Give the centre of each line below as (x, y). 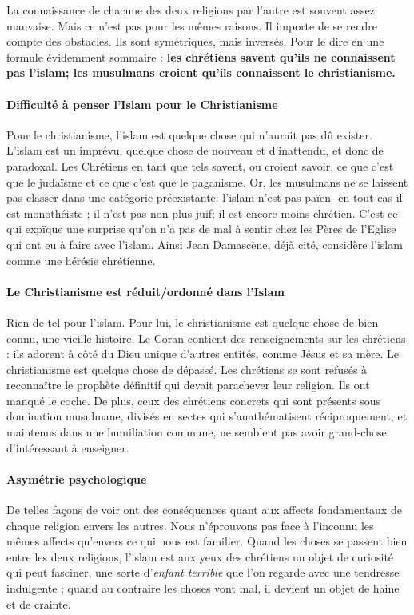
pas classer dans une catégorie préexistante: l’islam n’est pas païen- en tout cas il (205, 197)
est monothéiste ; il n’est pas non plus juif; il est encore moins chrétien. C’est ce (202, 213)
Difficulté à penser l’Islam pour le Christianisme (142, 104)
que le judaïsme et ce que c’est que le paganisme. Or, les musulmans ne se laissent (207, 181)
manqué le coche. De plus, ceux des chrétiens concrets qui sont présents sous (193, 400)
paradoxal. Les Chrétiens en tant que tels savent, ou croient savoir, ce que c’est (200, 165)
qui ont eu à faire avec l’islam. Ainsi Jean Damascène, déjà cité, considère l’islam (205, 244)
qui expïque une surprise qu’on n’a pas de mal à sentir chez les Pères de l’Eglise (201, 229)
